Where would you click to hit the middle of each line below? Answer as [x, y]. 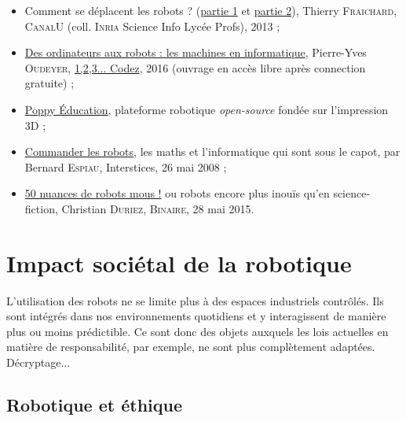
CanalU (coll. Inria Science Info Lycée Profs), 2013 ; [152, 26]
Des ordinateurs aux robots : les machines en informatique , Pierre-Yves [196, 52]
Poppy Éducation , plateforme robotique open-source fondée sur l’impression [207, 109]
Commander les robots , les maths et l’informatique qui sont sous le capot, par [212, 151]
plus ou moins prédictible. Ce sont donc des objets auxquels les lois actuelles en [198, 331]
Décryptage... [38, 362]
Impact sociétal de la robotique [179, 262]
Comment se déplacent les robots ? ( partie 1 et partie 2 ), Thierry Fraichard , [211, 10]
